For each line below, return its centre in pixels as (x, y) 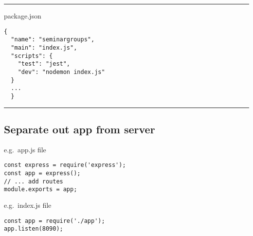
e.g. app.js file (25, 149)
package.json (23, 16)
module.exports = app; (41, 190)
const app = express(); (42, 173)
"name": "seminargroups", (53, 40)
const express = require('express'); (65, 165)
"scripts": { (32, 56)
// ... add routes (34, 181)
